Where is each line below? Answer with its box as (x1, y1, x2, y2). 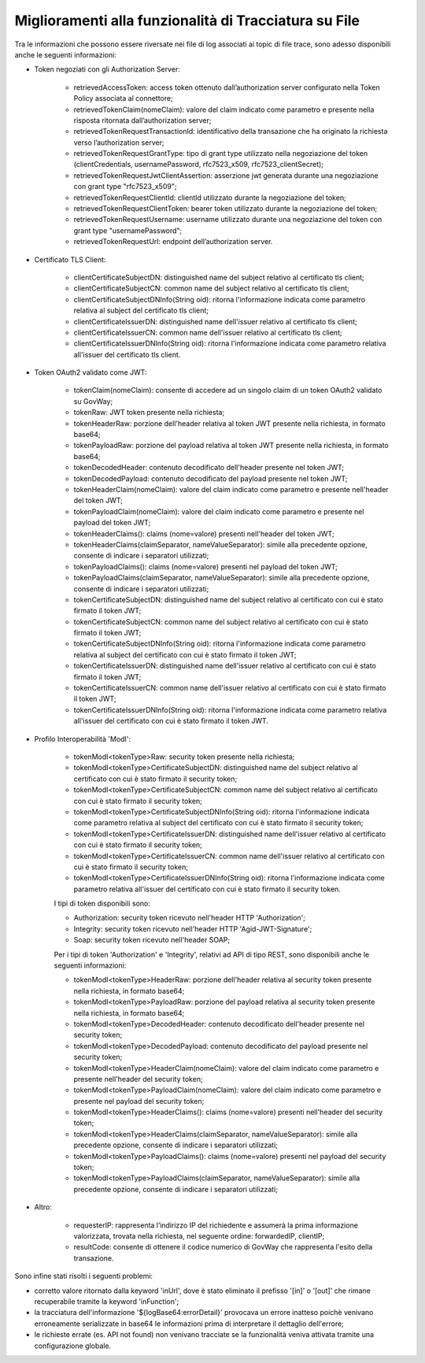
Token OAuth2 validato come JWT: (34, 368, 147, 377)
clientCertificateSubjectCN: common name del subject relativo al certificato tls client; (73, 283, 349, 293)
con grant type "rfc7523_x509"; (73, 182, 177, 191)
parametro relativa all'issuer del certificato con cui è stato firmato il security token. (73, 884, 342, 894)
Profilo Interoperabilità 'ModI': (34, 734, 131, 743)
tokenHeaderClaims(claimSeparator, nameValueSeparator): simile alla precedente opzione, (73, 539, 368, 549)
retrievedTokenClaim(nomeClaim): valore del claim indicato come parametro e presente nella (73, 105, 375, 114)
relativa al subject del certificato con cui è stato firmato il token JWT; (73, 650, 297, 659)
